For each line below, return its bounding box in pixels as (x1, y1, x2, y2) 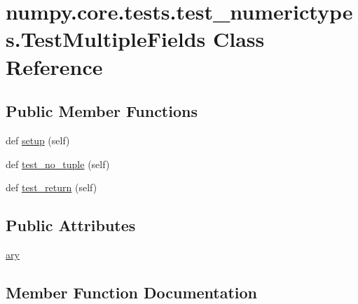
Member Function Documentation (6, 281, 258, 303)
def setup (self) (6, 132, 70, 147)
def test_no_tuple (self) (6, 156, 110, 171)
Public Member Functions (6, 100, 198, 122)
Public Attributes (6, 214, 136, 236)
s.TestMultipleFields (6, 25, 206, 53)
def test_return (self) (6, 180, 97, 195)
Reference (6, 52, 103, 81)
